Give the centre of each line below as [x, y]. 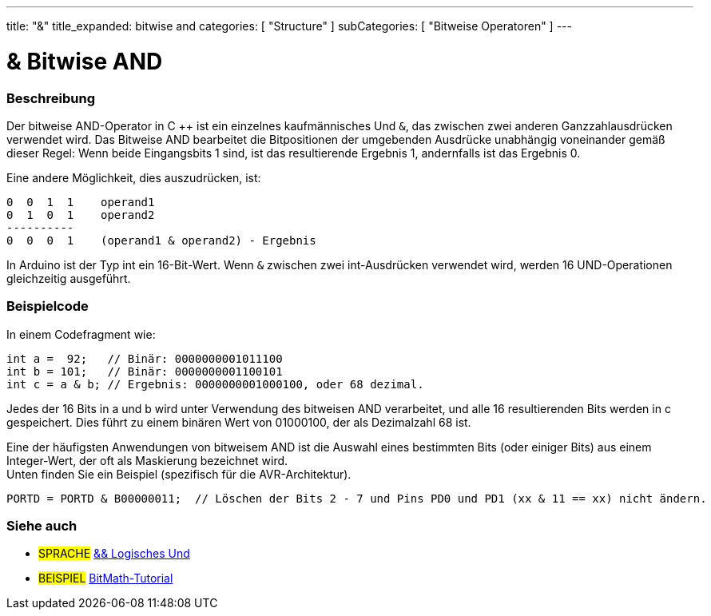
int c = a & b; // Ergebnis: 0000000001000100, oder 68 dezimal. [215, 384]
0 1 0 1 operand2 [81, 215]
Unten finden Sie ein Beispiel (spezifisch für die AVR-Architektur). [179, 474]
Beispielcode [48, 306]
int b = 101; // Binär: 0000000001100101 [145, 371]
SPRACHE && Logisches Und [114, 554]
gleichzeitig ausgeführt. [69, 278]
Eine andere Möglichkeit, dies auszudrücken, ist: [134, 177]
